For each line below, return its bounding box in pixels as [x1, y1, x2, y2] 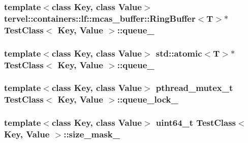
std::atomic [156, 46, 202, 59]
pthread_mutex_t [156, 81, 233, 94]
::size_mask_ [64, 128, 120, 140]
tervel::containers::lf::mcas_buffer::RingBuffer [4, 12, 196, 24]
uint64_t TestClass [156, 116, 236, 129]
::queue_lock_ [117, 93, 178, 106]
